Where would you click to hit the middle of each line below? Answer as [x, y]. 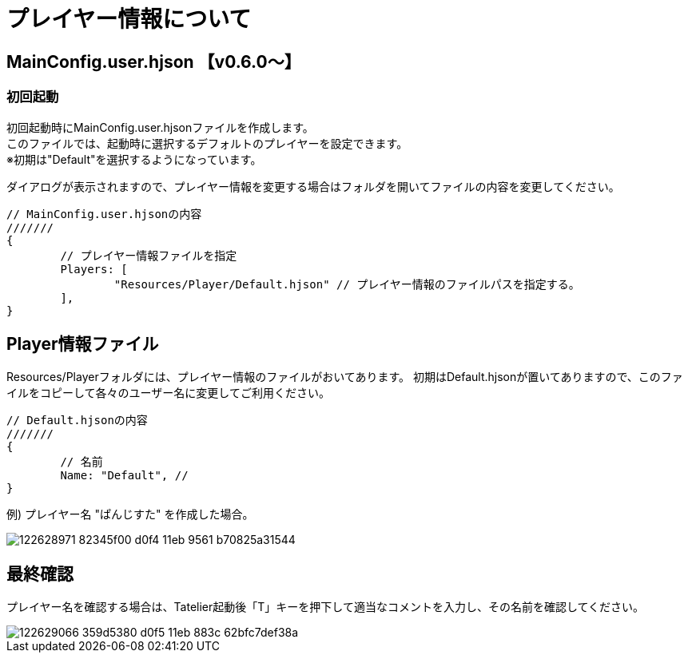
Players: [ [94, 269]
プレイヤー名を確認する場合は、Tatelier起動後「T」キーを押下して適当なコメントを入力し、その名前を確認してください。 [326, 607]
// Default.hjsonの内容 [77, 421]
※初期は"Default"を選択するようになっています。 [134, 159]
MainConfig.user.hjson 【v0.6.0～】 [154, 62]
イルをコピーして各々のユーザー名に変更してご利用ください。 [168, 393]
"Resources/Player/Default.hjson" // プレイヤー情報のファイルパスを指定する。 [347, 284]
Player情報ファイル [83, 343]
